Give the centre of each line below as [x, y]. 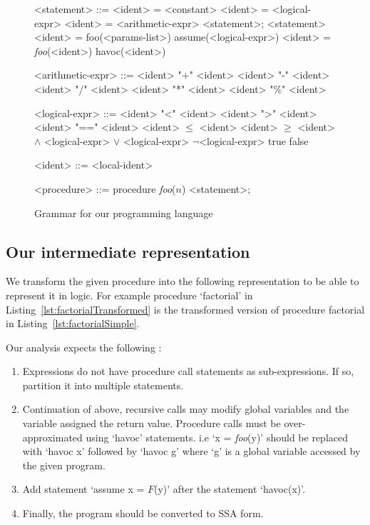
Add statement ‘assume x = [83, 489]
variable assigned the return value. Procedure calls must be [151, 423]
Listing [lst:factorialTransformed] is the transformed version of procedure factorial [185, 309]
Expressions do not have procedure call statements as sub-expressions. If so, [188, 371]
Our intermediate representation [128, 251]
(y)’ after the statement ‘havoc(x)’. [230, 489]
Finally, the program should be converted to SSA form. [143, 513]
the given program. [64, 465]
